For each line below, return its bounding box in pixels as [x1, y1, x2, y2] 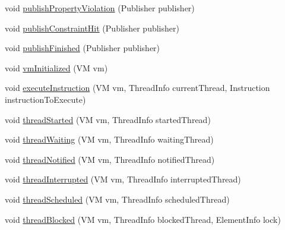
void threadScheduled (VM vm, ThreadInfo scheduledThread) [5, 193, 230, 205]
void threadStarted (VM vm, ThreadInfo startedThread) [5, 113, 211, 125]
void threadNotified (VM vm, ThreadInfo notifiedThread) [5, 153, 215, 165]
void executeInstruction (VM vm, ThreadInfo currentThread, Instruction [5, 81, 270, 94]
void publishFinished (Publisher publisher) [5, 42, 160, 54]
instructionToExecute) [5, 93, 86, 105]
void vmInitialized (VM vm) [5, 61, 108, 74]
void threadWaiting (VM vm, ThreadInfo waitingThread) [5, 133, 214, 146]
